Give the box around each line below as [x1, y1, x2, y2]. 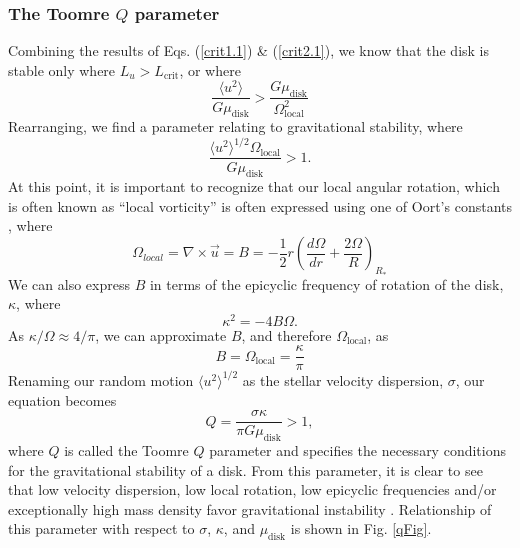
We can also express [8, 273, 130, 294]
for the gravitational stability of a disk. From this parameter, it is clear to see [8, 459, 483, 480]
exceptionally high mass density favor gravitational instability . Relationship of [8, 498, 492, 519]
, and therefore [241, 324, 332, 345]
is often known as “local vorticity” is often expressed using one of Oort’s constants [8, 195, 512, 216]
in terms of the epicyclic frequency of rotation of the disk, [149, 273, 504, 294]
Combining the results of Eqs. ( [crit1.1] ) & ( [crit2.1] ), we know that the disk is [8, 40, 489, 61]
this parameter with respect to [8, 518, 195, 539]
